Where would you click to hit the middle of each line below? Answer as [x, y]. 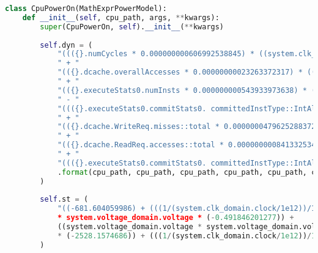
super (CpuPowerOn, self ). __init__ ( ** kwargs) [132, 27]
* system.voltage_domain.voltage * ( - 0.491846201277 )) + [176, 218]
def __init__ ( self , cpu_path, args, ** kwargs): [121, 17]
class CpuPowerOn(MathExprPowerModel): [86, 9]
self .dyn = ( [66, 45]
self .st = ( [64, 200]
